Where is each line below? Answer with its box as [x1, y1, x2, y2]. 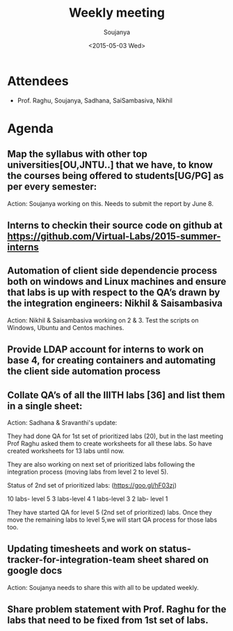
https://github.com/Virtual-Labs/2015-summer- [7, 231, 221, 242]
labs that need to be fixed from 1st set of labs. [7, 614, 209, 626]
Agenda [7, 120, 54, 137]
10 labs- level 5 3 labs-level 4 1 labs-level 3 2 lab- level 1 [7, 494, 168, 503]
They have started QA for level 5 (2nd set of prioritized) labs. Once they [7, 508, 212, 517]
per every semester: [7, 181, 97, 193]
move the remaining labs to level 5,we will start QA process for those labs [7, 515, 218, 524]
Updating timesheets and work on [7, 543, 157, 555]
